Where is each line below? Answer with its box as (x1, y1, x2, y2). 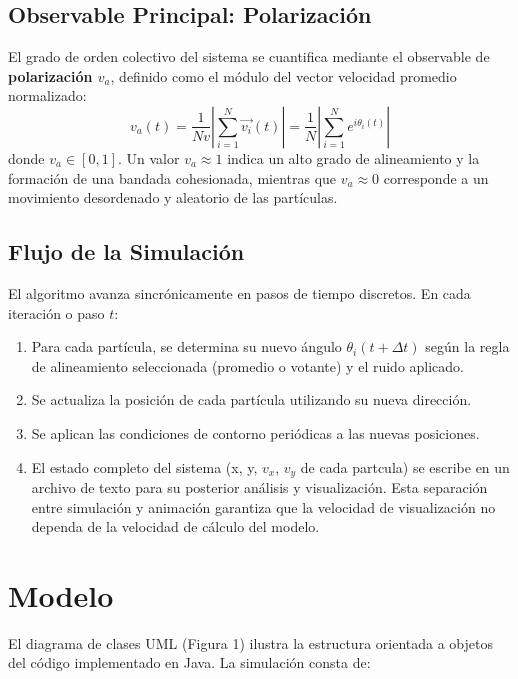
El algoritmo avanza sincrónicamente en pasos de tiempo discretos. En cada (8, 282, 471, 303)
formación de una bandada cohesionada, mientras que (8, 167, 337, 188)
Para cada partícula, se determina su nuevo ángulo (31, 336, 342, 357)
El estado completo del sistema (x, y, (31, 456, 258, 477)
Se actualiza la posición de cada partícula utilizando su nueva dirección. (31, 389, 472, 410)
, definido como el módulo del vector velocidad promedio (110, 65, 457, 86)
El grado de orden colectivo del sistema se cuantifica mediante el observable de (8, 46, 490, 67)
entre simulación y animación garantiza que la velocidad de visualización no (31, 496, 496, 517)
